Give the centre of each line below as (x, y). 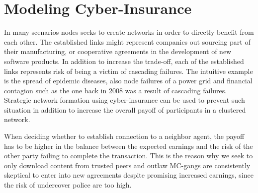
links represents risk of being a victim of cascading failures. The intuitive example (129, 71)
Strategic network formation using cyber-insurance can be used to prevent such (125, 100)
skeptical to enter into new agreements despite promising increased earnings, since (129, 175)
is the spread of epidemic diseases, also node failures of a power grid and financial (128, 81)
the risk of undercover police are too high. (68, 185)
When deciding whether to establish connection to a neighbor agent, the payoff (124, 136)
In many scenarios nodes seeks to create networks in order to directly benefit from (129, 32)
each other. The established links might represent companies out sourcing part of (127, 41)
